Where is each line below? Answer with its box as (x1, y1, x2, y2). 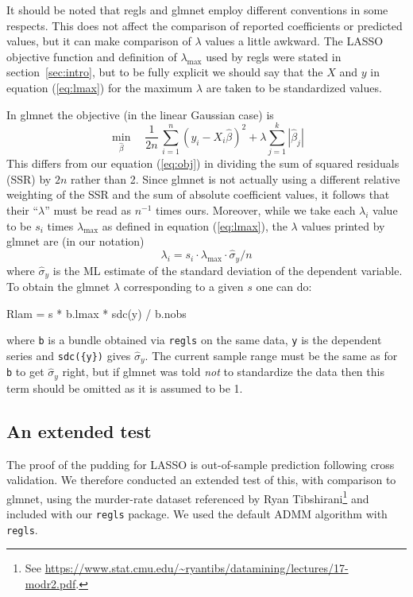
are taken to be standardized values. (206, 79, 382, 95)
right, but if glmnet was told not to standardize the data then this (62, 363, 384, 380)
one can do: (256, 277, 312, 294)
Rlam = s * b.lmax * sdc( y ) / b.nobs (6, 304, 187, 321)
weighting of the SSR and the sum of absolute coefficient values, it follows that (6, 186, 390, 203)
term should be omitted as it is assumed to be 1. (6, 379, 243, 396)
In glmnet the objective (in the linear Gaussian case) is (6, 106, 274, 122)
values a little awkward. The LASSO (205, 33, 384, 49)
